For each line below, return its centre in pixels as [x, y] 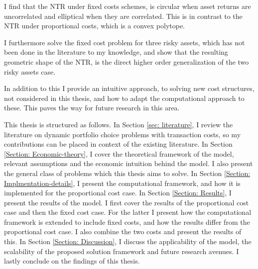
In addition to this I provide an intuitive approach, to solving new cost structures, [129, 88]
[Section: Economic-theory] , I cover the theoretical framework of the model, [119, 153]
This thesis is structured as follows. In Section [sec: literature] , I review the [119, 124]
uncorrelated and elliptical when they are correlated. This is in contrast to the [123, 16]
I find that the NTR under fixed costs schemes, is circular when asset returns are [128, 6]
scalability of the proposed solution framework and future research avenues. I [122, 251]
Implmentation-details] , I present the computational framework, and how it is [122, 183]
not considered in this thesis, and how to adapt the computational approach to [124, 98]
